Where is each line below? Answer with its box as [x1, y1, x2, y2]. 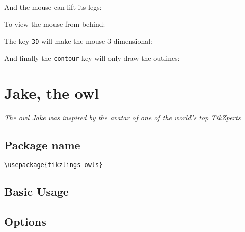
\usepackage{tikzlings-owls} [4, 161, 103, 169]
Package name [4, 137, 80, 152]
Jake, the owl [4, 82, 99, 103]
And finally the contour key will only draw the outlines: [4, 52, 180, 63]
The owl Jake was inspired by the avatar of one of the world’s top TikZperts [4, 112, 241, 122]
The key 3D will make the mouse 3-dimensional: [4, 36, 152, 46]
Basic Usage [4, 184, 69, 200]
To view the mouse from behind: [4, 18, 105, 29]
